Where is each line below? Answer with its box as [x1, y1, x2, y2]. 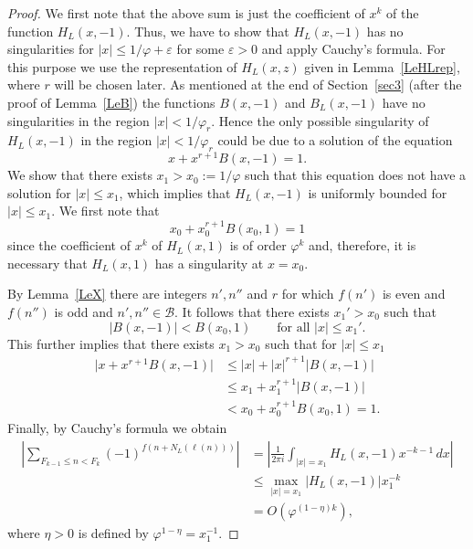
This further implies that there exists [7, 333, 215, 353]
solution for [7, 183, 71, 202]
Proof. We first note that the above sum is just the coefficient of [7, 4, 365, 22]
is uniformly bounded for [308, 183, 447, 202]
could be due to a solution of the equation [217, 131, 453, 150]
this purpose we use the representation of [7, 57, 237, 76]
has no [366, 21, 404, 40]
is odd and [54, 302, 113, 322]
